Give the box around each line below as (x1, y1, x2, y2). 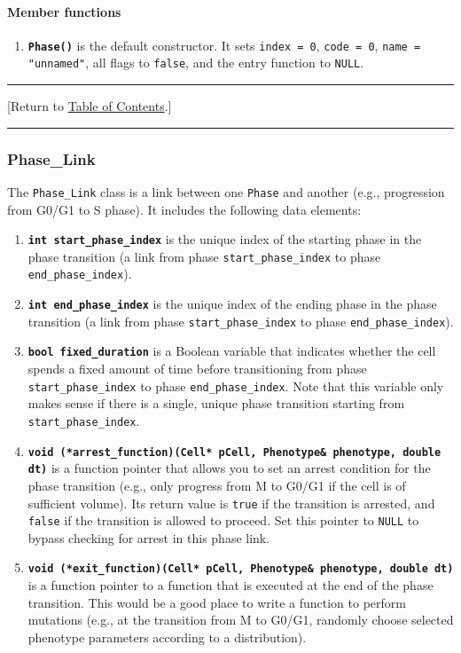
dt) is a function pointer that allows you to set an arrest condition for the (27, 459, 431, 477)
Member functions (7, 2, 121, 20)
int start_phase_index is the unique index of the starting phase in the (27, 230, 422, 248)
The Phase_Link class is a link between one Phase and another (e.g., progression (7, 182, 445, 201)
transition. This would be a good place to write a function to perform (27, 593, 406, 611)
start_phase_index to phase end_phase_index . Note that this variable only (27, 376, 444, 395)
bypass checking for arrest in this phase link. (27, 528, 270, 547)
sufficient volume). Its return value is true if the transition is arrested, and (27, 493, 435, 512)
